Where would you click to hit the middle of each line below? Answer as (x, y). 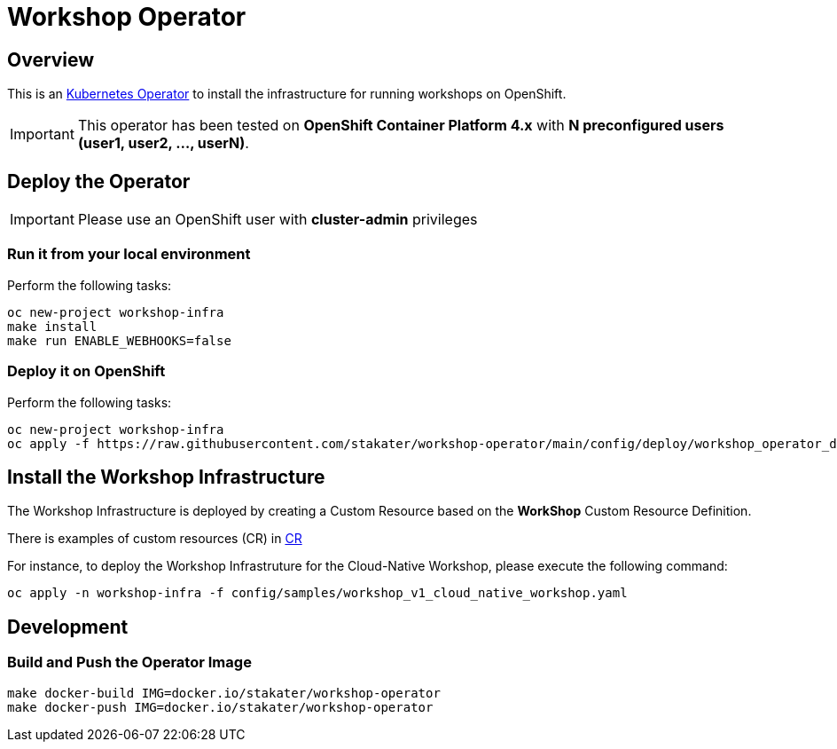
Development (68, 627)
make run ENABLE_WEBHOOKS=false (119, 340)
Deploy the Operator (99, 181)
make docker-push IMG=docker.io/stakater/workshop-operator (220, 707)
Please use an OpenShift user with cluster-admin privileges (278, 220)
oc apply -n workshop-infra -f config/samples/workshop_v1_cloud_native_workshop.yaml (317, 593)
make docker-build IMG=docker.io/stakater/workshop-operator (224, 693)
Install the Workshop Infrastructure (166, 477)
